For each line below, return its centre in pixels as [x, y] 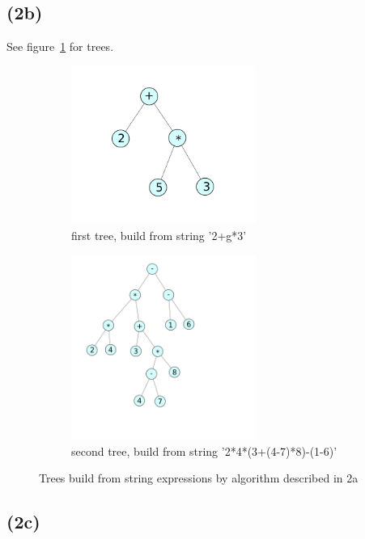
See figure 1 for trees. [60, 46]
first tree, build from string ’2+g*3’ [159, 235]
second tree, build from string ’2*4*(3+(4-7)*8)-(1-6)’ [204, 451]
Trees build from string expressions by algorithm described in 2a [199, 478]
